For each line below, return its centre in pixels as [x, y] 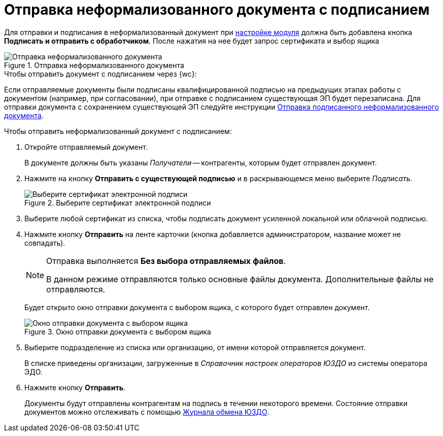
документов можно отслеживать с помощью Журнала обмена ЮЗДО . [147, 412]
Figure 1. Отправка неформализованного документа [94, 65]
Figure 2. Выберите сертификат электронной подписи [118, 203]
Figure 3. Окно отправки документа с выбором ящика [118, 331]
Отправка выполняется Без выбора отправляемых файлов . [166, 261]
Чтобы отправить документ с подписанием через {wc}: [100, 74]
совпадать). [45, 243]
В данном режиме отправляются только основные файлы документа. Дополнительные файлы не [240, 279]
